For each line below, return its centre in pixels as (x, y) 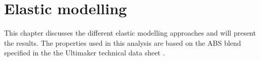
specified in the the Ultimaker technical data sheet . (85, 53)
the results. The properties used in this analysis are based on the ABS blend (123, 42)
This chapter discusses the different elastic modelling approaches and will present (130, 33)
